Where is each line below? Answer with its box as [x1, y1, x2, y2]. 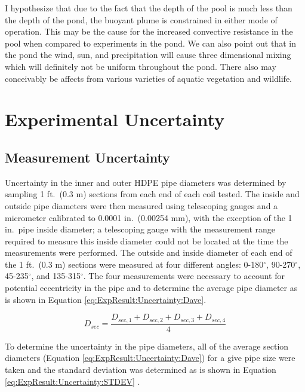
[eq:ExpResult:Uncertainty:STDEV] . [5, 375, 140, 387]
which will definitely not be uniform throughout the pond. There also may [5, 60, 276, 72]
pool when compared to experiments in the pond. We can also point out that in [5, 36, 296, 49]
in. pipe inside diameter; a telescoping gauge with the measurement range [5, 223, 275, 235]
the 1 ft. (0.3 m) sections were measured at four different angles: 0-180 [5, 258, 264, 270]
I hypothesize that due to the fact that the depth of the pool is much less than [5, 2, 292, 14]
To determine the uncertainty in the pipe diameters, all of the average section [5, 339, 289, 352]
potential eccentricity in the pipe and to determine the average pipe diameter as [5, 281, 298, 294]
